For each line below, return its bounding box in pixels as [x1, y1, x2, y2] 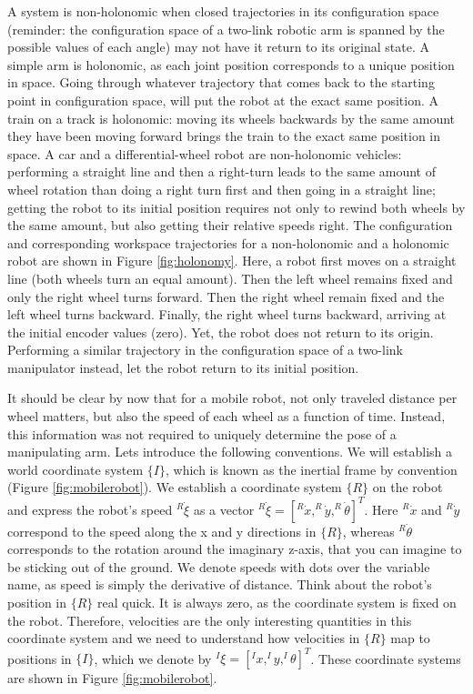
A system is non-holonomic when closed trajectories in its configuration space [7, 2, 439, 20]
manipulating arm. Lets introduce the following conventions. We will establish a [7, 442, 453, 461]
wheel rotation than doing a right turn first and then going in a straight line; [7, 179, 436, 198]
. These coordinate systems [310, 649, 461, 668]
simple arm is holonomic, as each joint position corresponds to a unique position [7, 55, 455, 74]
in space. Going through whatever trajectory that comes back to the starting [7, 73, 435, 92]
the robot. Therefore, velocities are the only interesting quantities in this [7, 610, 412, 629]
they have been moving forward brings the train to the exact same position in [7, 126, 440, 146]
